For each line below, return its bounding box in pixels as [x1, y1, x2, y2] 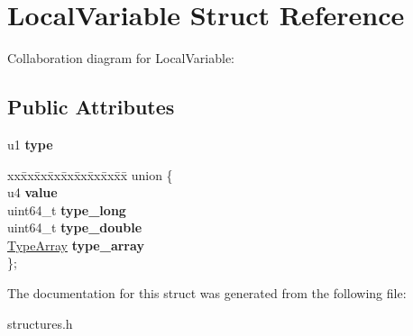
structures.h [7, 313, 73, 332]
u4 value [7, 183, 58, 202]
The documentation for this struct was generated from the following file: [7, 284, 407, 303]
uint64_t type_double [7, 218, 142, 237]
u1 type [7, 134, 53, 153]
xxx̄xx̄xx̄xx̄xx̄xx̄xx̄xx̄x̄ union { [7, 165, 173, 184]
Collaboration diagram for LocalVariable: [7, 49, 235, 68]
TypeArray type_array [7, 235, 144, 254]
